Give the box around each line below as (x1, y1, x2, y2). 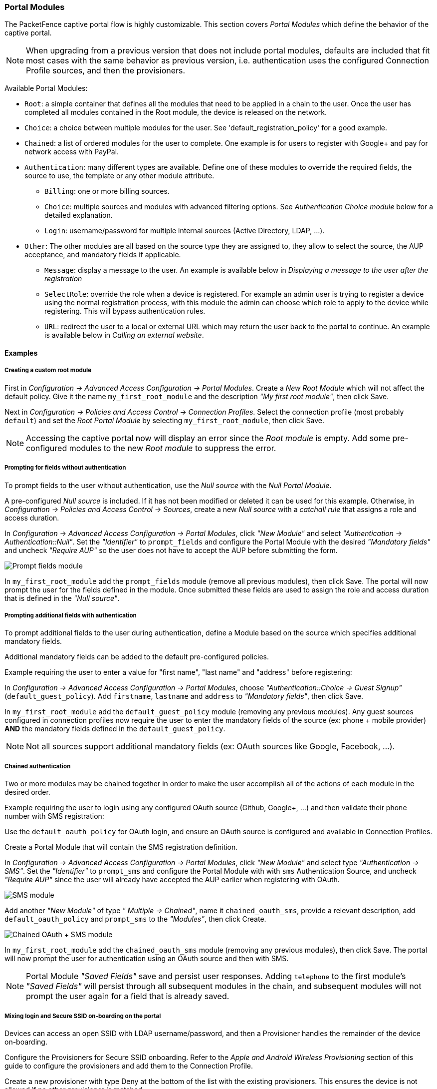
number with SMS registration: (4, 812, 104, 821)
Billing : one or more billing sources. (44, 187, 170, 196)
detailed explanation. (44, 211, 113, 220)
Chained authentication (4, 762, 71, 770)
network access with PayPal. (24, 147, 119, 156)
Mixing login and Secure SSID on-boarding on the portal (4, 1012, 161, 1020)
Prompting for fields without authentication (4, 464, 126, 472)
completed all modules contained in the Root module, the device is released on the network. (24, 108, 327, 117)
